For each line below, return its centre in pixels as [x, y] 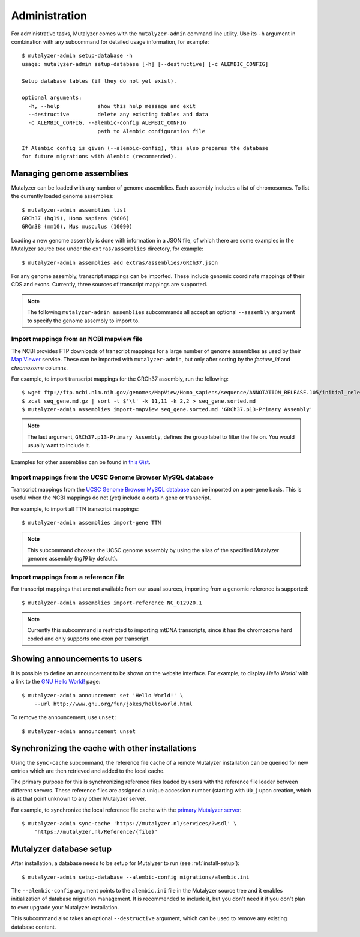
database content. [34, 927]
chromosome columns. [40, 368]
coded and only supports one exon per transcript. [88, 639]
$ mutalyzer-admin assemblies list [74, 210]
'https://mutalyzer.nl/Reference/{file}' [96, 832]
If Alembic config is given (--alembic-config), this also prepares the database [145, 148]
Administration [49, 16]
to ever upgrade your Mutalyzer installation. [65, 907]
